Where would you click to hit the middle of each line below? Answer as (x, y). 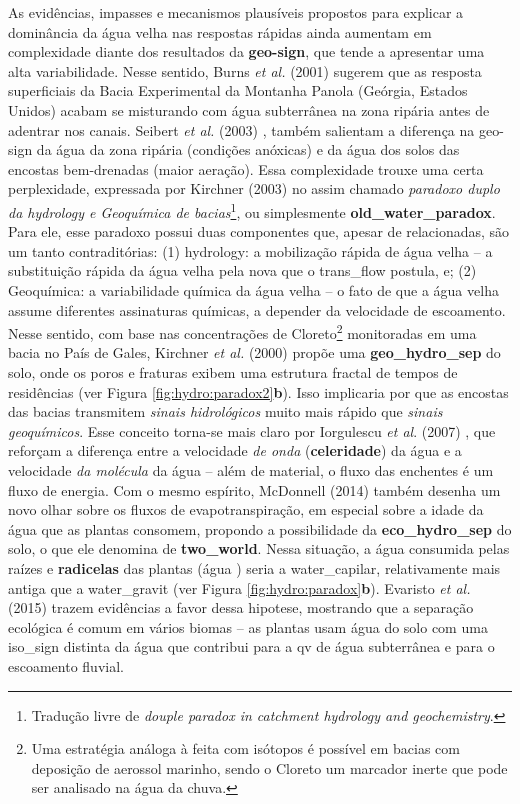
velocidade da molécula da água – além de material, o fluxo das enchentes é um (251, 469)
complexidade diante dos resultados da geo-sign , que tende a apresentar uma (246, 51)
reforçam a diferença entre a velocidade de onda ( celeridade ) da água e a (235, 450)
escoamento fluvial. (66, 665)
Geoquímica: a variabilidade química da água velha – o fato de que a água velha (253, 289)
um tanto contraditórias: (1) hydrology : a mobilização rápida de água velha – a (250, 250)
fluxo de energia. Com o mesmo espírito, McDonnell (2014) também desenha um (254, 489)
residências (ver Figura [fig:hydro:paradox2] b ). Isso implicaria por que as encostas (258, 391)
